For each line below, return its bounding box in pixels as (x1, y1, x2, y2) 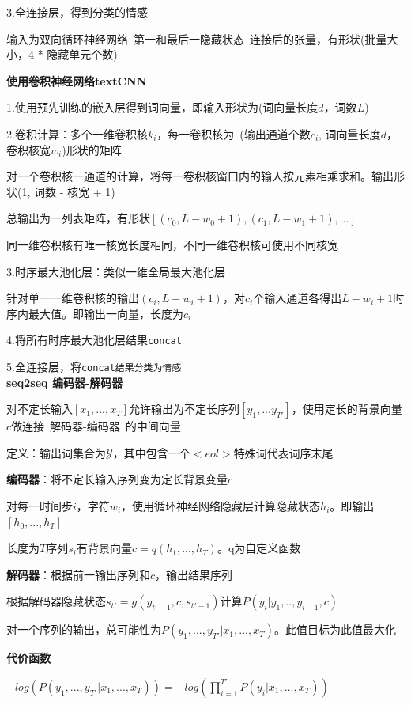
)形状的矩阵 (62, 141, 122, 157)
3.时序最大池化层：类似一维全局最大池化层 (6, 263, 225, 279)
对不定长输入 (6, 400, 73, 417)
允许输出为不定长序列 (129, 400, 240, 417)
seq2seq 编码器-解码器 (6, 373, 123, 390)
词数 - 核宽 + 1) (33, 183, 115, 199)
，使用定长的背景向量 (291, 400, 402, 417)
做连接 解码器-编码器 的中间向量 (11, 418, 181, 434)
